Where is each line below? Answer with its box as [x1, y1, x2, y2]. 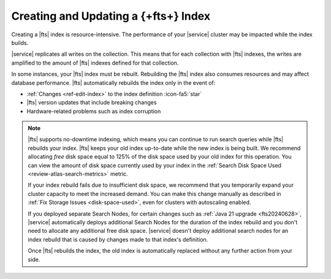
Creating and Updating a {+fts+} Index [11, 9, 211, 23]
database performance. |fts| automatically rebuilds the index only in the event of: [11, 79, 216, 86]
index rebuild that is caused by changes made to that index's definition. [28, 235, 208, 243]
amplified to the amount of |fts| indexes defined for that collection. [11, 59, 179, 66]
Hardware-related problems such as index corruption [26, 108, 161, 115]
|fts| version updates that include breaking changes [26, 99, 157, 106]
